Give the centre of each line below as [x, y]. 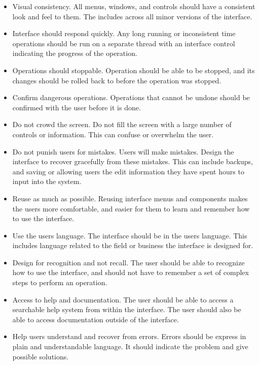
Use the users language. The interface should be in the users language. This [130, 235]
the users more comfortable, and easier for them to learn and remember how [131, 208]
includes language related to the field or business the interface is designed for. [133, 245]
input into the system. [47, 181]
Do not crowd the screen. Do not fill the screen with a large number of [122, 124]
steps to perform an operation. [60, 282]
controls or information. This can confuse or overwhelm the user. [113, 134]
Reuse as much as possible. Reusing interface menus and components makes [130, 198]
